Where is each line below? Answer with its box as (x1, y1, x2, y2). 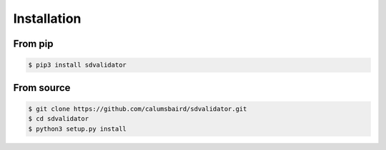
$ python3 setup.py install (28, 124, 127, 133)
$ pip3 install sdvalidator (28, 61, 127, 69)
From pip (13, 38, 54, 50)
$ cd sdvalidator (28, 114, 89, 123)
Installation (13, 11, 81, 26)
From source (13, 82, 71, 94)
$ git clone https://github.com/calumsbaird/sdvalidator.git (28, 105, 247, 113)
